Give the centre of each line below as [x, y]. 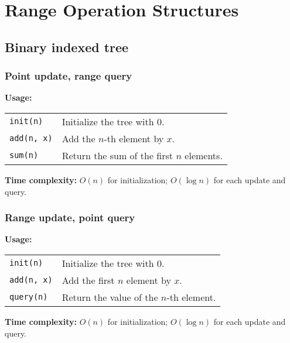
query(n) [29, 297]
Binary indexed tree [67, 47]
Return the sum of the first [117, 155]
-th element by [134, 138]
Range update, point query [70, 217]
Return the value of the [110, 297]
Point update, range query [69, 76]
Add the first [88, 280]
